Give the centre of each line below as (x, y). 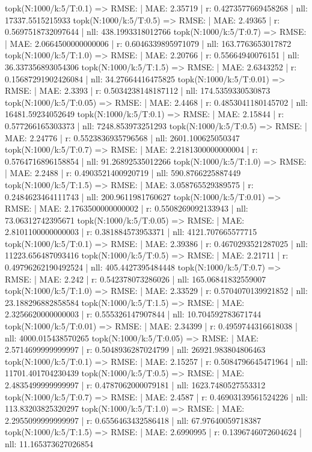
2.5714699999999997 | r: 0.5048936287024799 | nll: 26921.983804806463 (135, 350)
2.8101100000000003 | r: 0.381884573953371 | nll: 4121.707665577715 (131, 232)
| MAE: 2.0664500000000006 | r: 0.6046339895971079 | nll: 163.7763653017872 (148, 43)
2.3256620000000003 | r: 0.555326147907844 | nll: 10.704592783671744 (133, 314)
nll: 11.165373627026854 (49, 443)
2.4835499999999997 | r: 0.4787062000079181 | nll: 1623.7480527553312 (135, 385)
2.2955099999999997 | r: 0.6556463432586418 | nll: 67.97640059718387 (133, 420)
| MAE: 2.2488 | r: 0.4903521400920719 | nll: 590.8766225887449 (123, 173)
